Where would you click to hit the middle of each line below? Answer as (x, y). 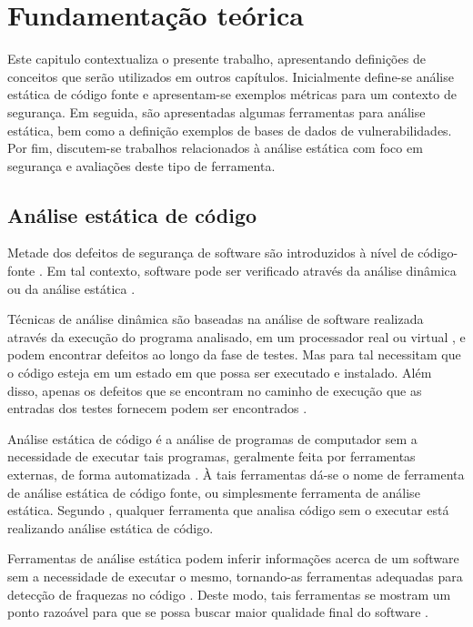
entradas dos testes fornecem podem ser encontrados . (157, 408)
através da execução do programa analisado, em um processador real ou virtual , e (236, 336)
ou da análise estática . (71, 288)
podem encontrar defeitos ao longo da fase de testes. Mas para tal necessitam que (234, 354)
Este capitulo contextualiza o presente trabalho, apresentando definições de (216, 59)
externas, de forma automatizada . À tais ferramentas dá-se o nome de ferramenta (236, 475)
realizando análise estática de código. (111, 527)
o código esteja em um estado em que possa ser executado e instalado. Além (220, 373)
